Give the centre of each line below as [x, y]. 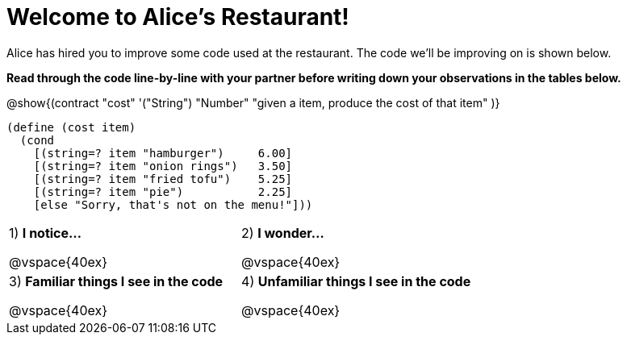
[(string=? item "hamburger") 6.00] [163, 153]
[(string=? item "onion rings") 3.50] [163, 166]
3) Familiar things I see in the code [116, 281]
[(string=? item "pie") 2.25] [163, 191]
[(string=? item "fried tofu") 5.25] [163, 179]
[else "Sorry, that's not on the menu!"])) [173, 204]
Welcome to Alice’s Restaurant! [178, 17]
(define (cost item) [71, 127]
